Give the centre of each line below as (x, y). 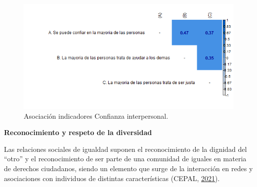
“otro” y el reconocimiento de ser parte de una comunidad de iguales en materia (125, 159)
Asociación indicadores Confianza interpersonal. (96, 116)
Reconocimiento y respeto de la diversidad (78, 132)
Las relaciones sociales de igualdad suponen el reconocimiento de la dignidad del (126, 149)
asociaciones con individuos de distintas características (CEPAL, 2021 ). (112, 178)
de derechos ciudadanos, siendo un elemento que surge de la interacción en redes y (128, 168)
